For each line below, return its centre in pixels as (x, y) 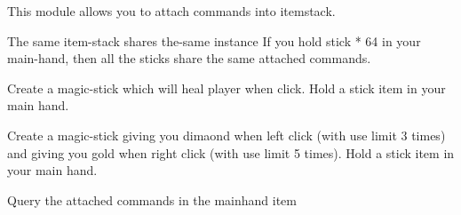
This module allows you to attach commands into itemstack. (171, 11)
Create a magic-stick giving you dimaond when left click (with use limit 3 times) (227, 135)
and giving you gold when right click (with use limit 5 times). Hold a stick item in (231, 152)
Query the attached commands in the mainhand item (152, 199)
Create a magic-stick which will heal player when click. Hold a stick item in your (227, 88)
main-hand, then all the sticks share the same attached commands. (189, 58)
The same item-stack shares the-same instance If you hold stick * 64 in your (214, 40)
